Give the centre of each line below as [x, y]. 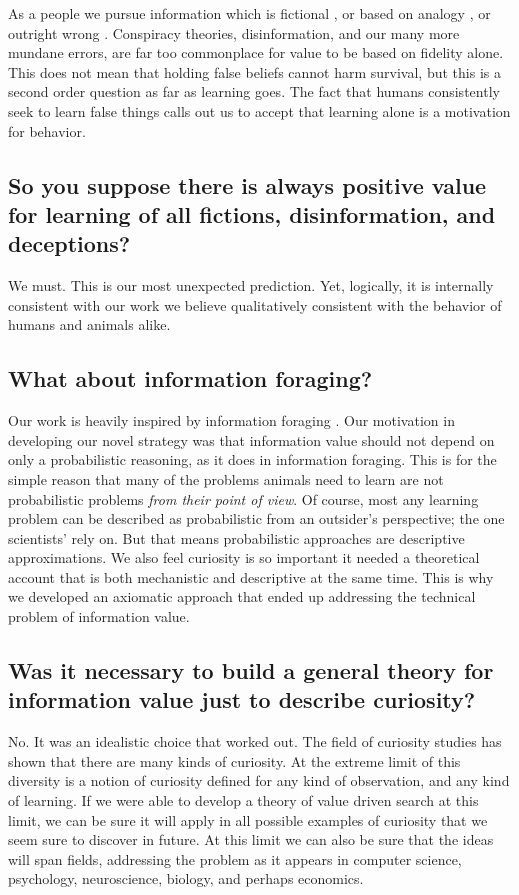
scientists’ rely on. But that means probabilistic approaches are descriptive [236, 537]
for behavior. [47, 130]
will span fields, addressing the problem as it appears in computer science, [235, 858]
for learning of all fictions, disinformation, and [252, 213]
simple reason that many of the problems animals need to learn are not [226, 478]
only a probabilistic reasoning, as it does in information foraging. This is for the [252, 459]
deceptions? [69, 243]
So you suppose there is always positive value [247, 184]
